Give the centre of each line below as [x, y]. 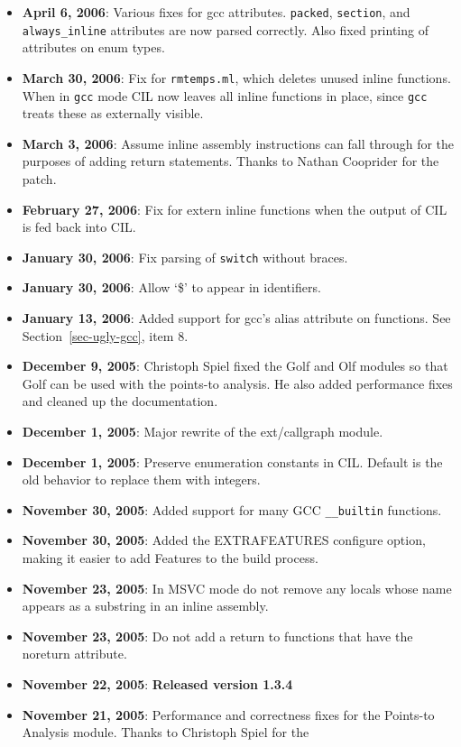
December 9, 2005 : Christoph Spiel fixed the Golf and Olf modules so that [235, 366]
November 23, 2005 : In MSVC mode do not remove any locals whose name [237, 588]
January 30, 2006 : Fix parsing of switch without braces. [185, 257]
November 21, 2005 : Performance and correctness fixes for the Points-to [228, 714]
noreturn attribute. [74, 654]
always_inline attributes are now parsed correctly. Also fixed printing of [225, 29]
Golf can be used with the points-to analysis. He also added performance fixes [237, 383]
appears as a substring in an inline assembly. [145, 606]
